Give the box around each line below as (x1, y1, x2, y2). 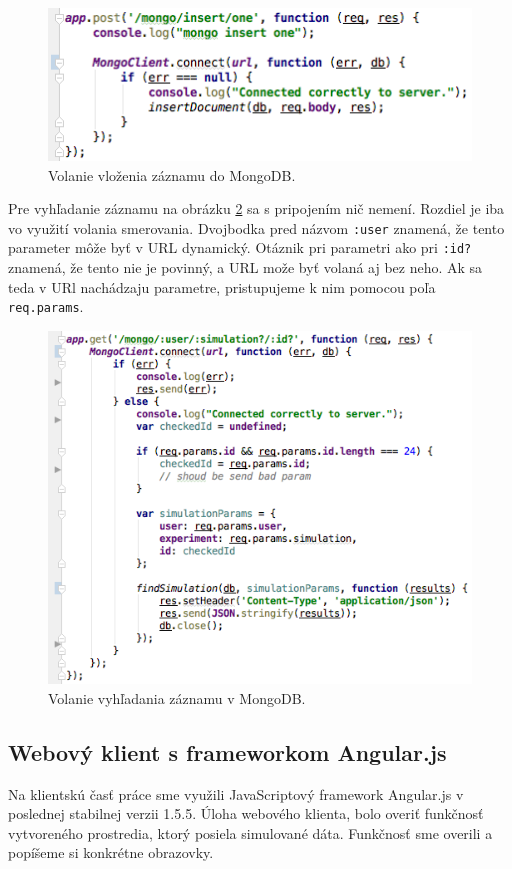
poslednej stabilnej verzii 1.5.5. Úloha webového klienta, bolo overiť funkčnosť (8, 803, 484, 824)
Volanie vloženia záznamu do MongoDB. (48, 164, 296, 185)
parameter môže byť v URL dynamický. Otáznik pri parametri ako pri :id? (8, 237, 472, 258)
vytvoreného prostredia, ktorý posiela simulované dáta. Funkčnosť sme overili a (8, 822, 493, 843)
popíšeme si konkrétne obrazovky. (8, 842, 214, 863)
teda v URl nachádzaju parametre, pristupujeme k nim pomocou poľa (8, 276, 436, 297)
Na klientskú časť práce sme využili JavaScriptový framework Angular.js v (8, 783, 464, 804)
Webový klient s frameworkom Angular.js (8, 736, 447, 767)
